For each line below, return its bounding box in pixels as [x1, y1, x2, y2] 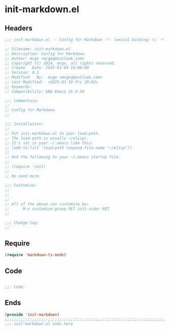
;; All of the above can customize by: [5, 202, 89, 207]
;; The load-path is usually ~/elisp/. [5, 136, 89, 141]
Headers [5, 24, 32, 33]
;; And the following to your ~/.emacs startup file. [5, 155, 121, 160]
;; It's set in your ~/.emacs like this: [5, 140, 94, 145]
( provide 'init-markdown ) [5, 312, 59, 317]
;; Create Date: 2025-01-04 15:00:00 [5, 65, 89, 71]
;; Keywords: [5, 84, 32, 89]
